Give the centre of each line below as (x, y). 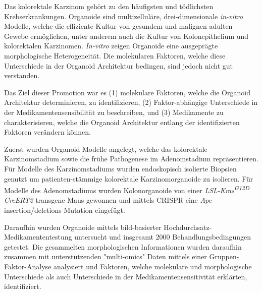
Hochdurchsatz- (188, 227)
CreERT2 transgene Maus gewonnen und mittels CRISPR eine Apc (108, 200)
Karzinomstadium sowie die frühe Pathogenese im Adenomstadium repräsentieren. (131, 159)
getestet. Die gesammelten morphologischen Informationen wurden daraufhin (123, 246)
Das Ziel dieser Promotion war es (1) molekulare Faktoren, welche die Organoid (127, 92)
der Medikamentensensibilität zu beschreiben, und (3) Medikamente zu (114, 112)
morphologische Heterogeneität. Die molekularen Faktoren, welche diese (115, 55)
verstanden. (22, 75)
